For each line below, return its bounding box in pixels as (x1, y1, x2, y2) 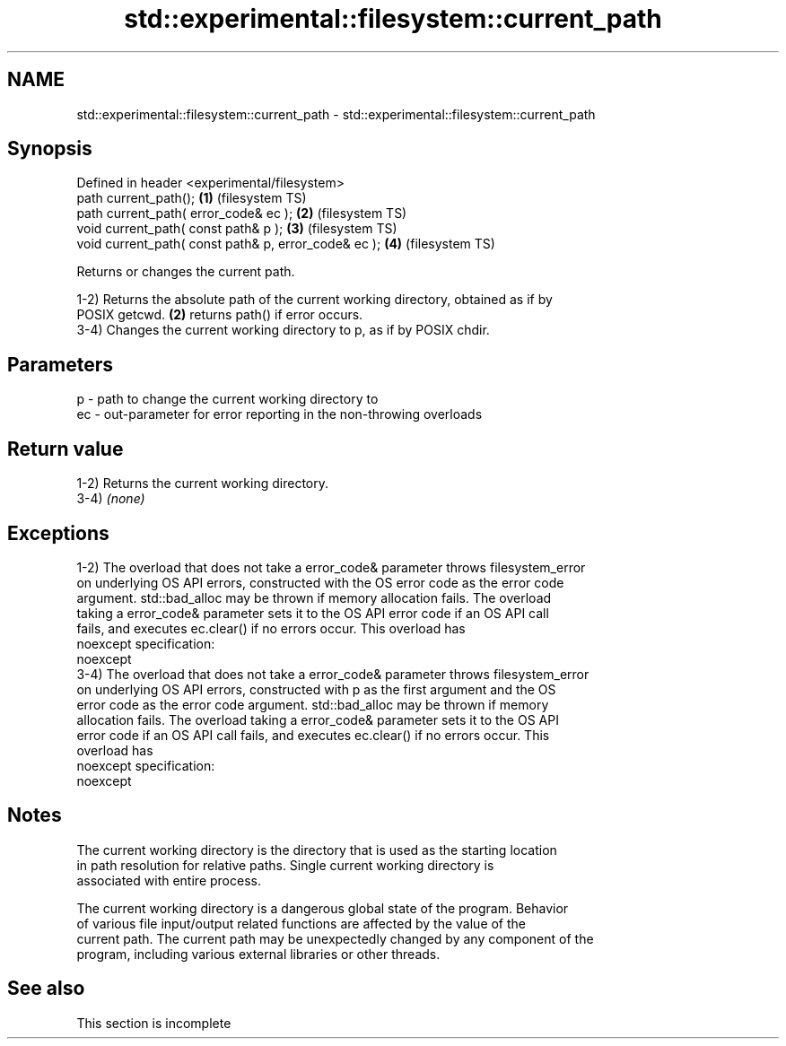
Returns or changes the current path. (76, 264, 295, 280)
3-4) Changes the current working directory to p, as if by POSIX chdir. (76, 322, 490, 338)
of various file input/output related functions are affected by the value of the (76, 915, 527, 931)
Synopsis (7, 137, 92, 161)
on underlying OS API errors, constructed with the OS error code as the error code (76, 574, 564, 590)
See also (7, 977, 85, 1000)
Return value (7, 437, 124, 460)
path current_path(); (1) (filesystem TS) (76, 190, 307, 206)
